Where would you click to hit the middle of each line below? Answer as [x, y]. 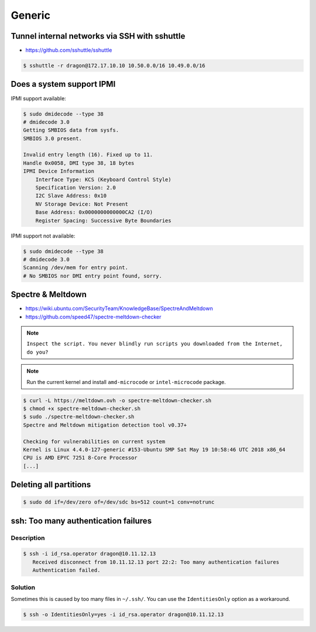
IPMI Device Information [59, 171]
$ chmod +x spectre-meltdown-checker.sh [82, 408]
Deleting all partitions [51, 485]
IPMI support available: [39, 98]
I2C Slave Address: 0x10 [71, 196]
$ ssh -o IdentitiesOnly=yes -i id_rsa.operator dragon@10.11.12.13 [123, 614]
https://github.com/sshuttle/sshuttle [69, 50]
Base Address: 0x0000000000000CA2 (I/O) [94, 212]
